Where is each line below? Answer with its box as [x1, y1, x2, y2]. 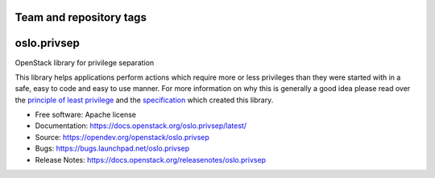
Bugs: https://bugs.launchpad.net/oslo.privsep [35, 143, 190, 153]
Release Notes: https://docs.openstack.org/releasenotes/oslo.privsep [35, 155, 266, 164]
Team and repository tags [14, 10, 147, 24]
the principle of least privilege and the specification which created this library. [14, 95, 274, 105]
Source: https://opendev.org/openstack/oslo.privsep [35, 132, 209, 142]
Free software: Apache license [35, 110, 137, 120]
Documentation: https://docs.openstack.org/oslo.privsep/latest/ [35, 121, 247, 130]
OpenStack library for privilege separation [14, 57, 155, 68]
